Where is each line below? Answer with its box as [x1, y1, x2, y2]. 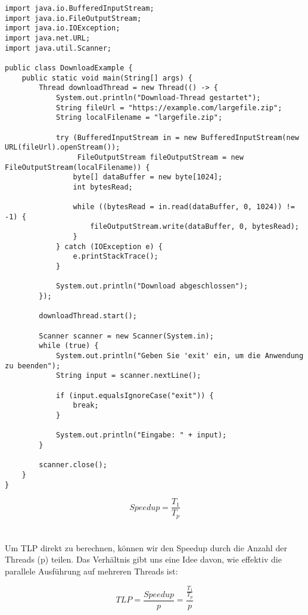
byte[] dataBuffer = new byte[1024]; [73, 173, 223, 182]
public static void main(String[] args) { [21, 73, 192, 82]
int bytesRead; [73, 182, 133, 191]
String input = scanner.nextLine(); [55, 371, 201, 380]
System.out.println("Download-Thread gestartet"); [55, 93, 261, 102]
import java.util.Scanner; [5, 44, 111, 52]
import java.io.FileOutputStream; [5, 14, 142, 23]
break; [73, 401, 99, 410]
